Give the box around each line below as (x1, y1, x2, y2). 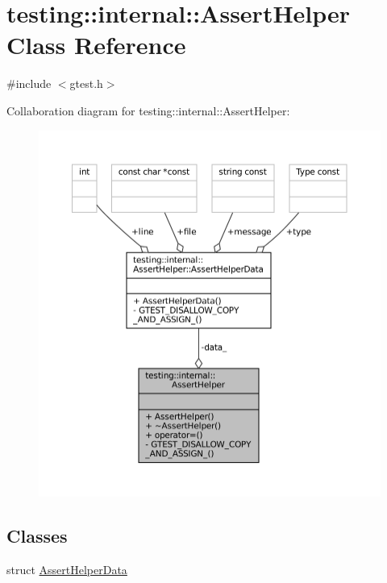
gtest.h (69, 75, 103, 92)
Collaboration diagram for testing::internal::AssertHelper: (6, 102, 290, 119)
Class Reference (6, 28, 186, 61)
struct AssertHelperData (6, 560, 127, 577)
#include (6, 75, 52, 92)
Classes (6, 523, 68, 548)
